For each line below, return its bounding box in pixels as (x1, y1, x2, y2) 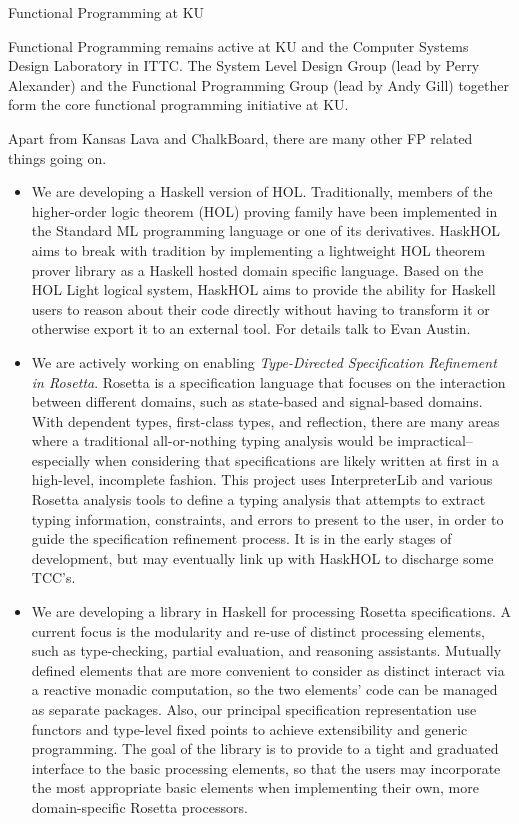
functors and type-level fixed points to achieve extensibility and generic (31, 718, 468, 739)
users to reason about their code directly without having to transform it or (31, 298, 490, 319)
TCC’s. (31, 567, 76, 588)
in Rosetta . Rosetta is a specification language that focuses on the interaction (31, 371, 506, 392)
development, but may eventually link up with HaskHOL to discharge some (31, 547, 494, 568)
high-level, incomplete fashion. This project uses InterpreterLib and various (31, 469, 493, 490)
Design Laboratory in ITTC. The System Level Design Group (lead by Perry (8, 55, 480, 76)
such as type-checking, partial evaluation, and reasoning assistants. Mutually (31, 640, 502, 661)
